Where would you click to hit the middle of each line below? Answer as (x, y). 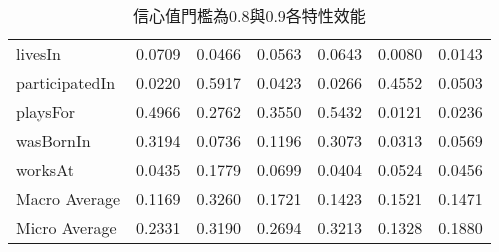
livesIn (38, 53)
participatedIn (66, 82)
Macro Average (68, 198)
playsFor (46, 111)
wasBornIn (53, 140)
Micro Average (66, 227)
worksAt (45, 169)
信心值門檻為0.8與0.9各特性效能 (249, 15)
